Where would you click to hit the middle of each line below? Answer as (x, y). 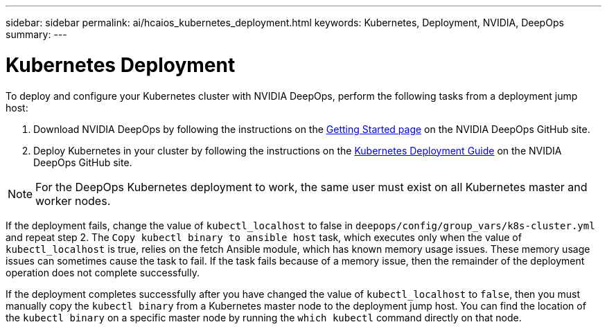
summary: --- (36, 34)
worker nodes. (73, 201)
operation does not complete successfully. (103, 272)
